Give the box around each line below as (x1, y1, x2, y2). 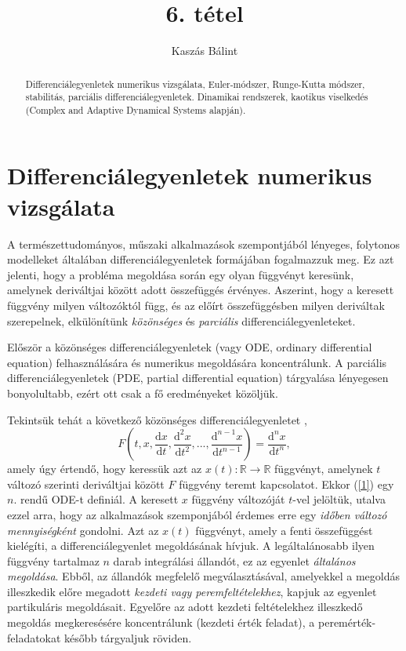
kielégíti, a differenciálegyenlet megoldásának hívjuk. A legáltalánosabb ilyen (7, 537, 375, 554)
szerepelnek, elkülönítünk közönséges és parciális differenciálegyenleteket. (7, 312, 356, 329)
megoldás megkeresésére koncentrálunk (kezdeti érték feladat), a (7, 614, 315, 631)
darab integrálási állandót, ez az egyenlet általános (113, 552, 356, 569)
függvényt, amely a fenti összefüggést (195, 522, 373, 538)
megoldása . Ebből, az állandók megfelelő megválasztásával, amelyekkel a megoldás (7, 568, 400, 584)
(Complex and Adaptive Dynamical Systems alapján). (25, 103, 246, 116)
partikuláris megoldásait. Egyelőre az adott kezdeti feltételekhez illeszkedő (7, 598, 363, 615)
